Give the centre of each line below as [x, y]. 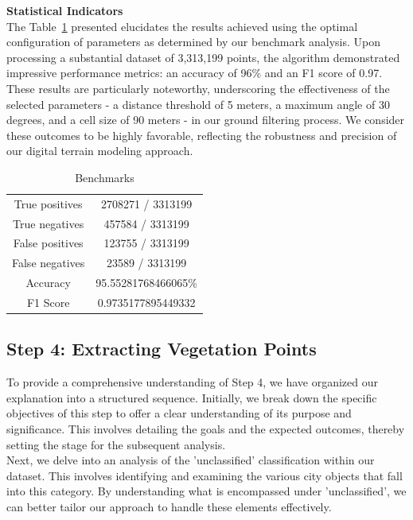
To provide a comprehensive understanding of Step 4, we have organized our [193, 382]
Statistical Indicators [65, 10]
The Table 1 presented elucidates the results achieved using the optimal [182, 26]
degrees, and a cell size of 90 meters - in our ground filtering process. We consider [206, 120]
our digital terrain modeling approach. [100, 151]
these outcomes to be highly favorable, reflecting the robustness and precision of [202, 135]
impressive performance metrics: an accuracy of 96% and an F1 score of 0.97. [195, 73]
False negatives [49, 263]
